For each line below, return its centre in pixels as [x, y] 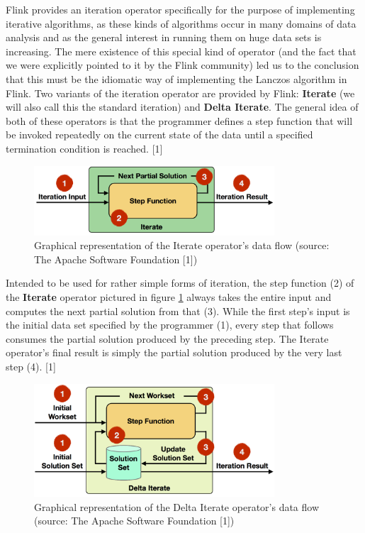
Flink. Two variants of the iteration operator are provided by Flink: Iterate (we [180, 93]
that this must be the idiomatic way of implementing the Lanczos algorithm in [176, 78]
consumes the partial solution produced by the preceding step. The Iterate [167, 338]
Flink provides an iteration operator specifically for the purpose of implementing [180, 9]
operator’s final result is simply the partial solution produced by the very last [174, 352]
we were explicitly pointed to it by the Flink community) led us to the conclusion [182, 65]
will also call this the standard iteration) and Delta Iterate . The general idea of [182, 107]
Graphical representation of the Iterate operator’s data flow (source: [182, 245]
